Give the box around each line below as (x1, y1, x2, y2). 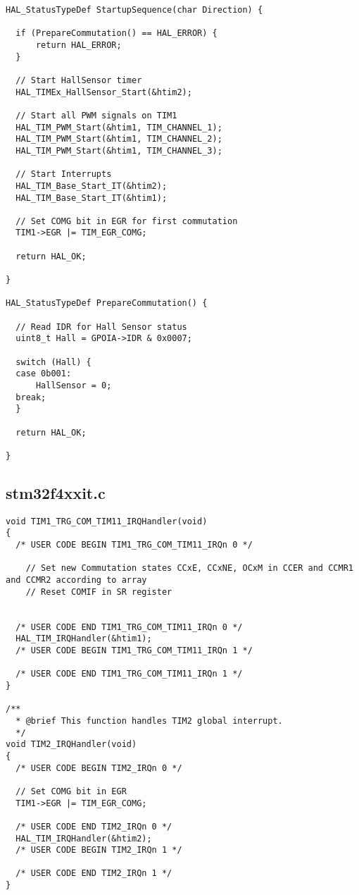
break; (15, 392, 46, 402)
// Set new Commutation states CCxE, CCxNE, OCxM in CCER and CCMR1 (25, 563, 353, 574)
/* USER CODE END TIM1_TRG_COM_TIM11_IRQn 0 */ (15, 622, 243, 632)
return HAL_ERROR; (35, 39, 122, 50)
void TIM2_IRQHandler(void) (6, 739, 137, 750)
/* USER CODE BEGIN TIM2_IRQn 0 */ (15, 763, 182, 773)
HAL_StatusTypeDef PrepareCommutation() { (6, 298, 208, 309)
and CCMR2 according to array (6, 575, 147, 586)
